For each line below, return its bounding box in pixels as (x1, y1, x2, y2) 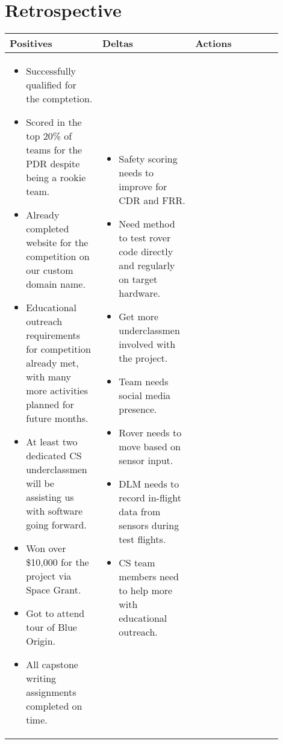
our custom (26, 263, 73, 277)
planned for (26, 397, 74, 412)
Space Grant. (26, 583, 81, 597)
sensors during (119, 518, 179, 533)
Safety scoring (119, 152, 178, 166)
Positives (10, 36, 52, 51)
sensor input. (119, 453, 173, 468)
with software (26, 504, 83, 518)
